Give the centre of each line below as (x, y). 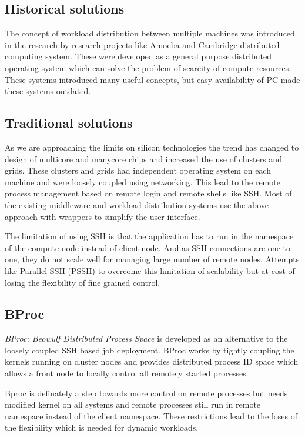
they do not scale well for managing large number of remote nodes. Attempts (161, 259)
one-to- (280, 247)
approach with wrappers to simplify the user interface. (103, 216)
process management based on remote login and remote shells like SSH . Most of (148, 193)
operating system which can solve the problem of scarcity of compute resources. (148, 67)
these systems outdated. (48, 91)
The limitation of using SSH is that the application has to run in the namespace (149, 236)
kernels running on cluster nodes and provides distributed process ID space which (152, 361)
